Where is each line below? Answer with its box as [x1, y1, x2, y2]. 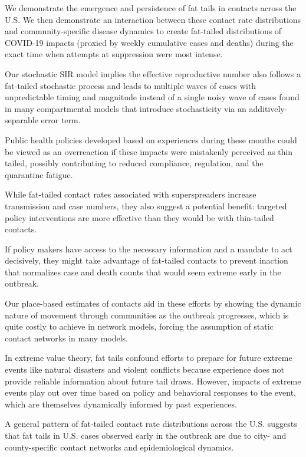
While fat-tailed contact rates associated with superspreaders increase [5, 188, 256, 200]
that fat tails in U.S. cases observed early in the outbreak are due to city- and [5, 429, 287, 441]
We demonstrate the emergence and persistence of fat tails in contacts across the [5, 2, 297, 14]
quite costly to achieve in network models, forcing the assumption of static [5, 320, 274, 333]
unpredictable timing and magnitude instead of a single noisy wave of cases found [5, 91, 300, 103]
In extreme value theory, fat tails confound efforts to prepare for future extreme [5, 351, 292, 364]
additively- [249, 102, 288, 114]
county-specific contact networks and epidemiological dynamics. [5, 440, 234, 453]
